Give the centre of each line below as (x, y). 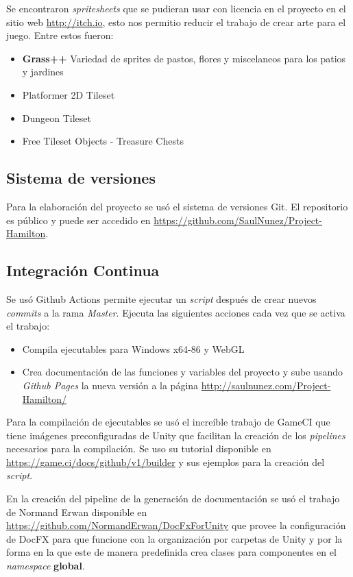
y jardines (43, 72)
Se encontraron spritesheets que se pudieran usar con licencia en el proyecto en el (176, 8)
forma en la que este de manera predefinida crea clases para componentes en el (171, 552)
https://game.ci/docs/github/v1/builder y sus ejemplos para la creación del (166, 462)
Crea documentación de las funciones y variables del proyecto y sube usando (182, 372)
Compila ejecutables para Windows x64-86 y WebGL (133, 348)
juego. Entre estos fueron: (60, 35)
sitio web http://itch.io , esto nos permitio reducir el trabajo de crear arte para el (176, 22)
